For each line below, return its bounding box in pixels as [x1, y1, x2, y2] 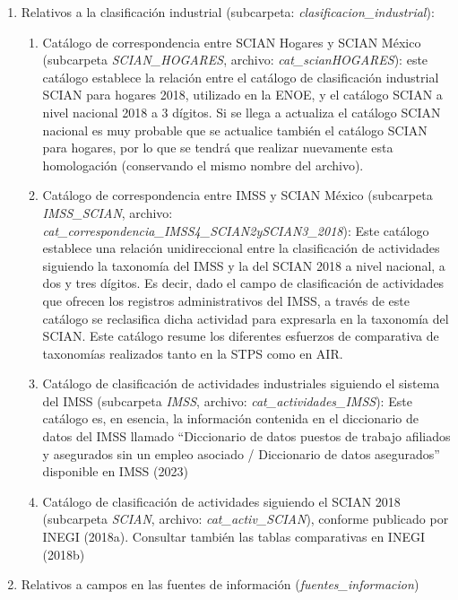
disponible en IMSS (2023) [42, 462, 188, 481]
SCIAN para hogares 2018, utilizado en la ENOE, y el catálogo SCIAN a [42, 85, 443, 104]
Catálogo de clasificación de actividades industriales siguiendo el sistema [42, 374, 440, 393]
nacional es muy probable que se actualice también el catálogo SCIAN [42, 120, 428, 139]
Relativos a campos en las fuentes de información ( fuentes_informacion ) [21, 575, 419, 594]
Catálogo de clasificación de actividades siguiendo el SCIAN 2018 [42, 491, 401, 510]
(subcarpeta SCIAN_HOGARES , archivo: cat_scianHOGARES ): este [42, 50, 428, 69]
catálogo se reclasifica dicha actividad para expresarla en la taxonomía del [42, 309, 449, 327]
